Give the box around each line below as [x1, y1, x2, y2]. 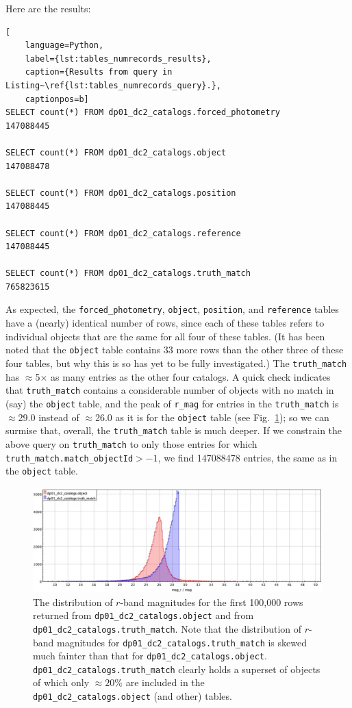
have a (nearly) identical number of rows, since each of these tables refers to [5, 316, 325, 330]
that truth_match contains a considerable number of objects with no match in [5, 383, 334, 397]
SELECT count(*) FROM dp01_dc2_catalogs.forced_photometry [5, 108, 280, 118]
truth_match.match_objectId [5, 453, 134, 464]
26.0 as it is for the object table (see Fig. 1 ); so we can [95, 409, 329, 424]
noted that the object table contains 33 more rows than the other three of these [5, 342, 344, 357]
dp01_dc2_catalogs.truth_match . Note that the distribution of [33, 621, 302, 635]
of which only [33, 675, 90, 690]
